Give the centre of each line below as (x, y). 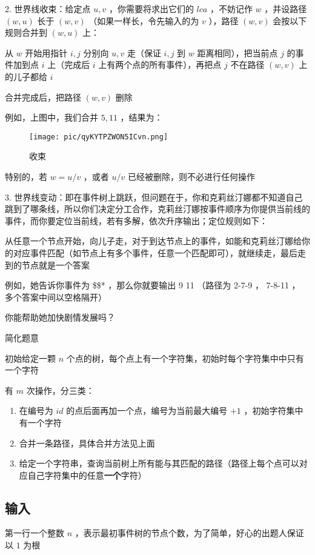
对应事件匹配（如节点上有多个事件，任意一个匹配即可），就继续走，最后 (155, 252)
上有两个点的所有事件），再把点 (160, 65)
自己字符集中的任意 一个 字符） (87, 475)
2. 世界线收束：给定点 (48, 8)
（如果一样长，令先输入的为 (144, 20)
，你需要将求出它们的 (151, 8)
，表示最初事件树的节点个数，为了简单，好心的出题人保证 (189, 533)
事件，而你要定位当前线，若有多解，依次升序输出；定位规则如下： (136, 220)
